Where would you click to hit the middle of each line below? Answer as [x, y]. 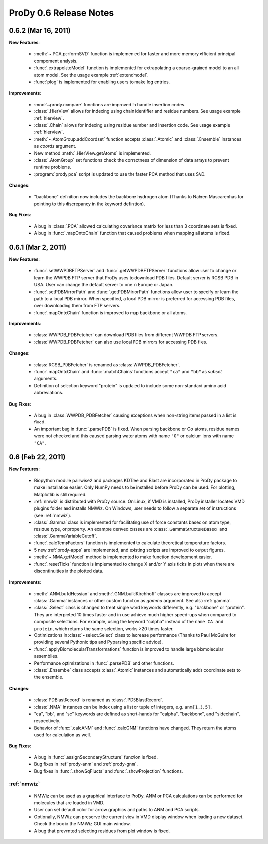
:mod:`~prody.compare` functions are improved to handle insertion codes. [110, 104]
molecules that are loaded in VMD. [69, 803]
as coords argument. [55, 146]
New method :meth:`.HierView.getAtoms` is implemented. [93, 153]
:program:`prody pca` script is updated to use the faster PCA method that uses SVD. [120, 174]
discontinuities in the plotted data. [69, 571]
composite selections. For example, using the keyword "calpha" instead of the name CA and [129, 622]
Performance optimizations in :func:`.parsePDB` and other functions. [104, 663]
